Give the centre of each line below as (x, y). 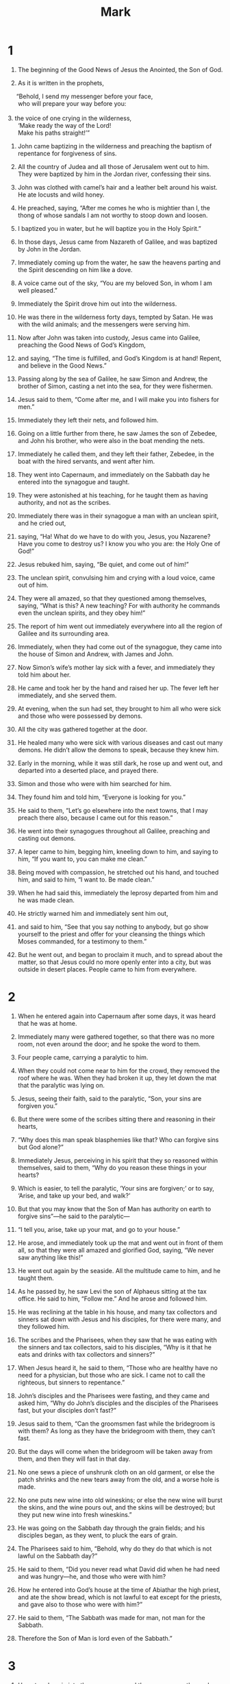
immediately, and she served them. (67, 695)
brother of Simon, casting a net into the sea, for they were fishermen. (115, 386)
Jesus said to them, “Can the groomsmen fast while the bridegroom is (116, 1424)
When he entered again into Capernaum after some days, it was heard (117, 1016)
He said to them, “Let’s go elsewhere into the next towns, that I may (113, 810)
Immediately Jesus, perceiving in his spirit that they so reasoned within (118, 1160)
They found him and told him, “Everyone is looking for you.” (102, 797)
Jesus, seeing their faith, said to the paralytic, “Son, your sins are (110, 1098)
